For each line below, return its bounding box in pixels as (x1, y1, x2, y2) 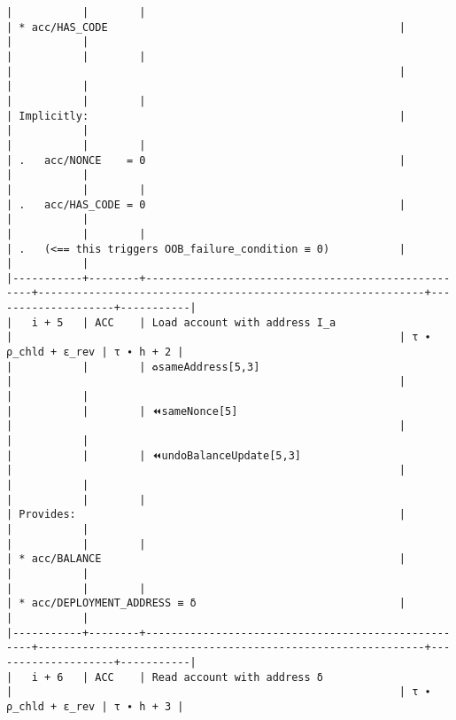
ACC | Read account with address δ (95, 670, 323, 684)
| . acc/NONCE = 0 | (6, 153, 406, 167)
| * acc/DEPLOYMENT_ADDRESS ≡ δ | (6, 597, 406, 610)
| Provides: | (6, 508, 406, 521)
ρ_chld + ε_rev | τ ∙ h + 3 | (6, 700, 184, 713)
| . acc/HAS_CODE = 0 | (6, 198, 406, 211)
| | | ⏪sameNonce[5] (6, 404, 238, 418)
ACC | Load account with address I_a (95, 316, 336, 329)
